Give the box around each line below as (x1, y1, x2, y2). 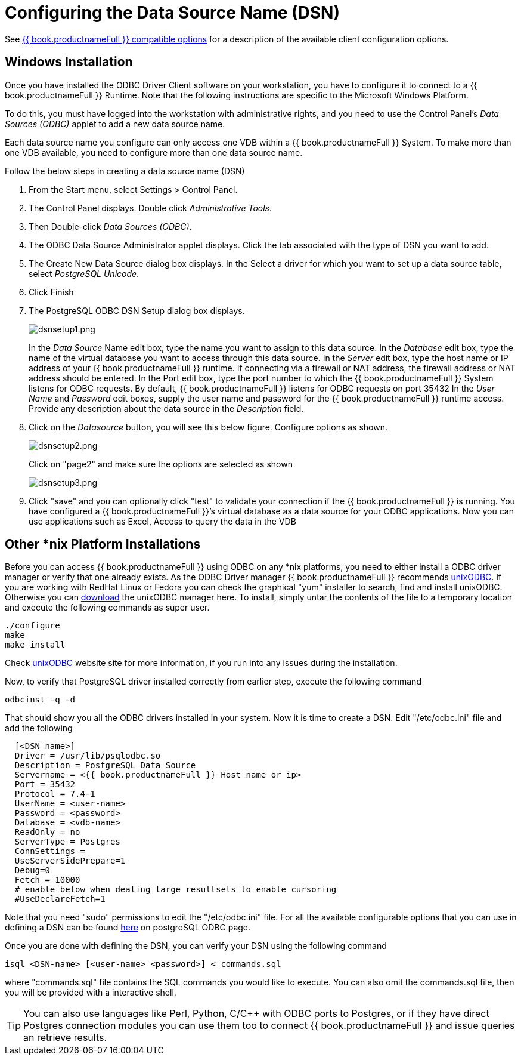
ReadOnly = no (14, 827, 80, 837)
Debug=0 (14, 865, 50, 876)
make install (5, 640, 66, 650)
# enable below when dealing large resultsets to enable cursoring (14, 885, 337, 895)
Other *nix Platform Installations (5, 537, 201, 552)
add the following (5, 723, 73, 734)
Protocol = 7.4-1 (14, 789, 95, 799)
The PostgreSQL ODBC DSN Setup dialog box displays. (29, 305, 245, 316)
